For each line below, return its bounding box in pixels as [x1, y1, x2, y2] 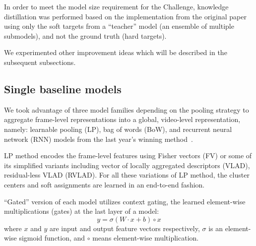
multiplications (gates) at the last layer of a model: [4, 206, 159, 216]
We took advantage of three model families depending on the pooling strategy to [4, 104, 249, 115]
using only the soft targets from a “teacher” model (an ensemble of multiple [4, 21, 234, 31]
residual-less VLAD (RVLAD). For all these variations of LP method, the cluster [4, 170, 250, 180]
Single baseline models [4, 81, 122, 96]
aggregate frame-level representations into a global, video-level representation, [4, 114, 241, 124]
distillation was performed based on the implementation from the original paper [4, 11, 247, 21]
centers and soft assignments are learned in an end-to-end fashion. [4, 179, 205, 189]
